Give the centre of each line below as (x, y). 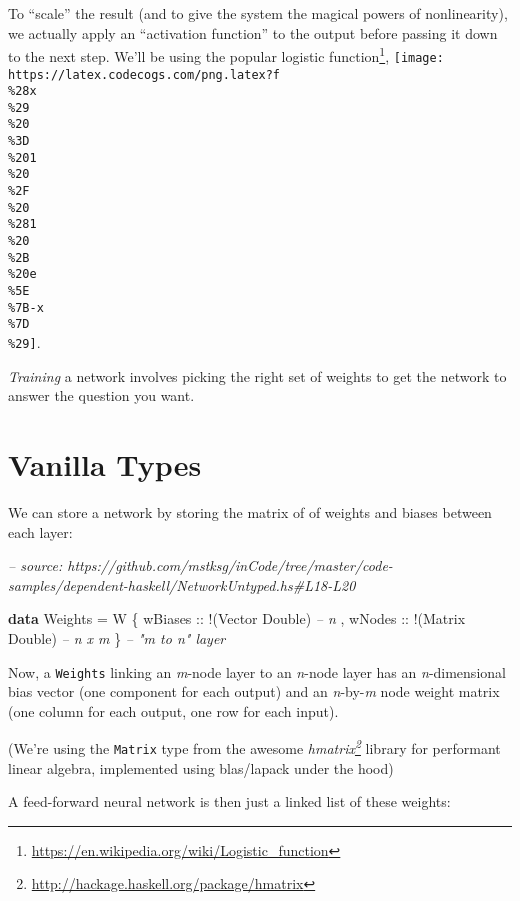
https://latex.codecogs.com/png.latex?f (144, 74)
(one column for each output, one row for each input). (173, 710)
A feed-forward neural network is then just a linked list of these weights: (229, 801)
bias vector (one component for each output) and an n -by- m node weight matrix (254, 691)
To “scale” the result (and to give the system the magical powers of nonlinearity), (258, 13)
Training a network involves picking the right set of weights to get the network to (257, 375)
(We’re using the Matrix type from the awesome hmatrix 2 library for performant (254, 747)
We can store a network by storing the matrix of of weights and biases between (250, 511)
